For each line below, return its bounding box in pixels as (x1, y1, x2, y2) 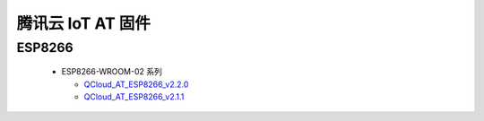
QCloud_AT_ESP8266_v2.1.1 (83, 91, 185, 102)
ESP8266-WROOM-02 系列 (61, 66, 163, 77)
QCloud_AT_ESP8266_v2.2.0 (83, 79, 189, 90)
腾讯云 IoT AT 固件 (16, 13, 151, 33)
